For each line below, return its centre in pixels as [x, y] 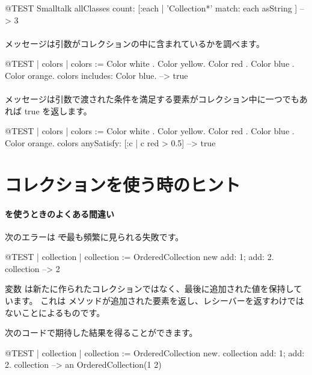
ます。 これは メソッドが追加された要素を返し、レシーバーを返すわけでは [158, 301]
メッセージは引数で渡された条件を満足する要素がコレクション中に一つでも [152, 99]
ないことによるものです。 [55, 312]
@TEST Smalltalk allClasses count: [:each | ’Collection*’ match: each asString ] [151, 8]
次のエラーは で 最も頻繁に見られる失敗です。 [94, 236]
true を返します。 [58, 110]
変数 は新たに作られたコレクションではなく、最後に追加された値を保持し [149, 289]
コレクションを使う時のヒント [123, 184]
